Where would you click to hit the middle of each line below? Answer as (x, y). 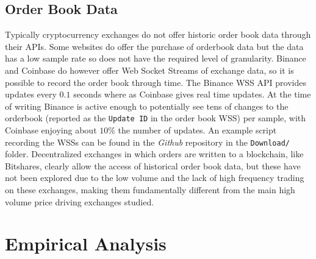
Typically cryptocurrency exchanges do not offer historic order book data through (158, 34)
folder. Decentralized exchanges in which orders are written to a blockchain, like (154, 154)
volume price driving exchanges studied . (80, 201)
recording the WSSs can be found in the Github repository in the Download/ (147, 142)
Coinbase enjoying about (51, 130)
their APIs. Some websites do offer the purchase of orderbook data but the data (154, 46)
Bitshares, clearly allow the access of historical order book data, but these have (153, 165)
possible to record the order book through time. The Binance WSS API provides (156, 82)
